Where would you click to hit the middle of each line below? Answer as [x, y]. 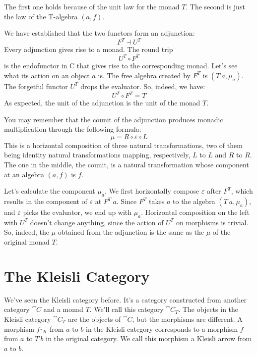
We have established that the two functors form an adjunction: [99, 33]
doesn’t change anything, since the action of [97, 222]
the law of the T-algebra [41, 16]
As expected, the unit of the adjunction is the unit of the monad [102, 103]
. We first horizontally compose [152, 191]
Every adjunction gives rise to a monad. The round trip [89, 49]
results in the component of [46, 201]
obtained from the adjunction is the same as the [131, 232]
